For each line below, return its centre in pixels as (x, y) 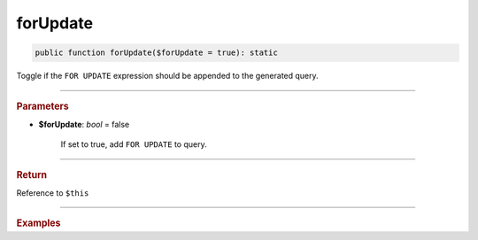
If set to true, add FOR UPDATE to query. (134, 144)
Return (32, 174)
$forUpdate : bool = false (84, 124)
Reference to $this (53, 193)
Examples (39, 223)
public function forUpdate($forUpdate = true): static (156, 53)
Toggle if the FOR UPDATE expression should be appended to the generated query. (167, 76)
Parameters (43, 106)
